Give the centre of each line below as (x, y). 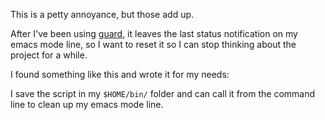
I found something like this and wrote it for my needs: (120, 74)
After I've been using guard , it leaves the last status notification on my (154, 33)
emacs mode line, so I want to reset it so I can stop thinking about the (153, 44)
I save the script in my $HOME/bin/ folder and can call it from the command (163, 93)
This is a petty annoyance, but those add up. (102, 14)
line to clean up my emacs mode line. (87, 104)
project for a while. (49, 55)
